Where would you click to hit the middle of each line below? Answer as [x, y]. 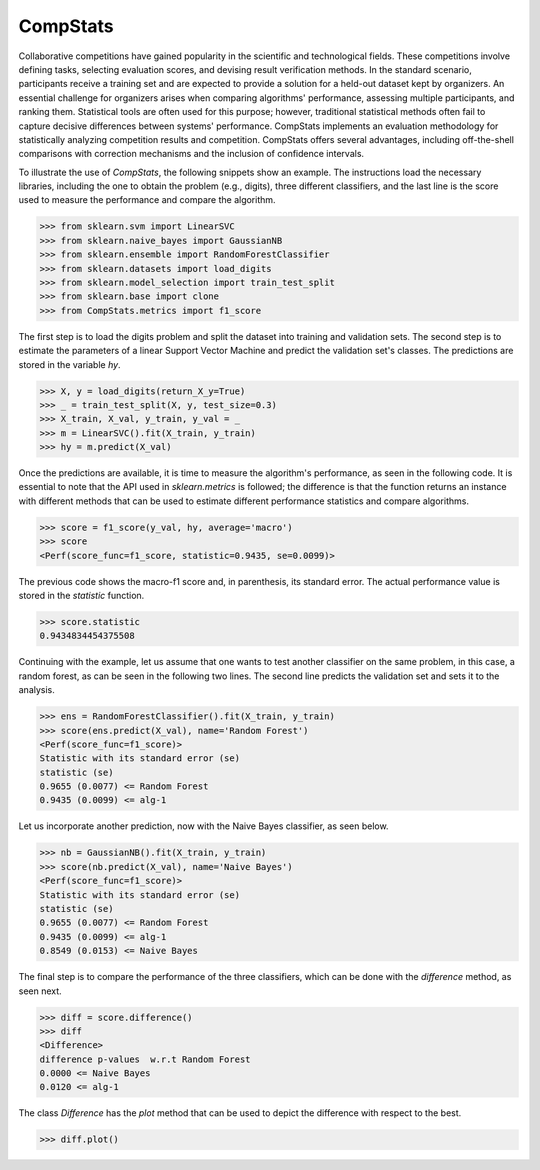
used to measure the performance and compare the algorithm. [147, 200]
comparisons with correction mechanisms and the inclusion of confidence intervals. [191, 154]
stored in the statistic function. [81, 595]
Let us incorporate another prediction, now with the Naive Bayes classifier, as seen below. [203, 826]
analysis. [36, 690]
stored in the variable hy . [69, 364]
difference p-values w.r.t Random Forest [145, 1059]
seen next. [40, 991]
